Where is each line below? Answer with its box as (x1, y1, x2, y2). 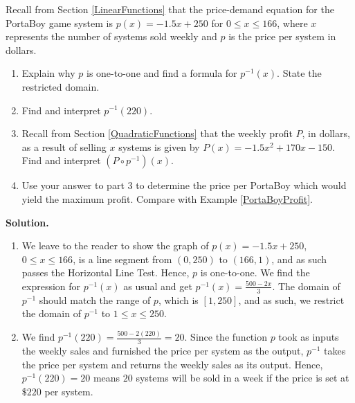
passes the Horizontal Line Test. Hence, (21, 265, 190, 280)
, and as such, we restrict (238, 292, 345, 307)
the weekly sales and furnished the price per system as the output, (21, 343, 304, 358)
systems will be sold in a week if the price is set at (136, 370, 349, 385)
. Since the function (184, 330, 267, 344)
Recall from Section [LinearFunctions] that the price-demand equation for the (6, 2, 334, 16)
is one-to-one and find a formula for (87, 66, 237, 80)
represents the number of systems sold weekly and (6, 29, 217, 44)
